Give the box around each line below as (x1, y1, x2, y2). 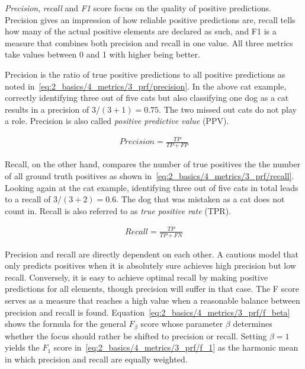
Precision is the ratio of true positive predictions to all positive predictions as (5, 68, 285, 80)
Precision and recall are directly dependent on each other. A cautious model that (5, 247, 298, 260)
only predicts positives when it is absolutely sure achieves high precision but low (5, 259, 296, 272)
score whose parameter (140, 317, 223, 330)
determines (233, 317, 272, 330)
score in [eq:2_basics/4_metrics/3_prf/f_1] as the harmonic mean (53, 341, 298, 354)
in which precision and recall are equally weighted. (5, 352, 188, 365)
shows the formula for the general (5, 317, 126, 330)
